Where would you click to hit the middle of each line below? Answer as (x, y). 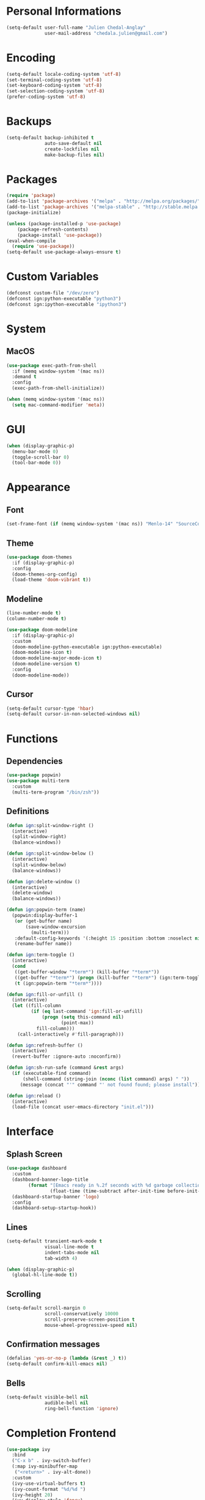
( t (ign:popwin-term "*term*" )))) (58, 983)
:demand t (24, 377)
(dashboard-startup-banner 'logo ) (56, 1197)
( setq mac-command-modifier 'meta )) (58, 405)
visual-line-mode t (70, 1247)
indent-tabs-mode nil (72, 1252)
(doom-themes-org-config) (45, 574)
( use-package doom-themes (39, 557)
